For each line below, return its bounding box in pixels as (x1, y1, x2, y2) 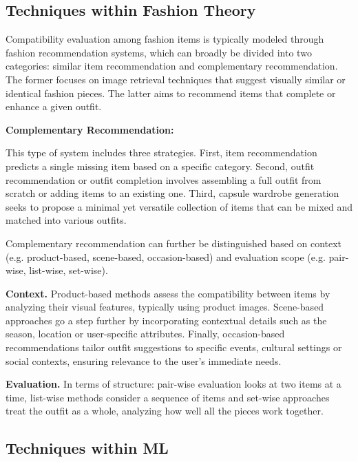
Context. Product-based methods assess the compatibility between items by (6, 286, 330, 300)
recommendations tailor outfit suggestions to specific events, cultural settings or (6, 340, 342, 355)
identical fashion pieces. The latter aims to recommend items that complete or (6, 85, 336, 100)
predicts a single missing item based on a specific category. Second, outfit (6, 158, 315, 173)
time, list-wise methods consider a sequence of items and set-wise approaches (6, 390, 330, 404)
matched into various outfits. (6, 213, 127, 227)
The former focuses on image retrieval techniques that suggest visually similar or (6, 72, 346, 86)
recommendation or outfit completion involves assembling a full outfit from (6, 172, 322, 187)
